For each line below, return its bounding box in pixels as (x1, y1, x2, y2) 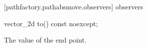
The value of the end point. (4, 35, 87, 45)
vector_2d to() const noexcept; (4, 18, 98, 28)
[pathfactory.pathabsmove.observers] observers (4, 1, 144, 11)
